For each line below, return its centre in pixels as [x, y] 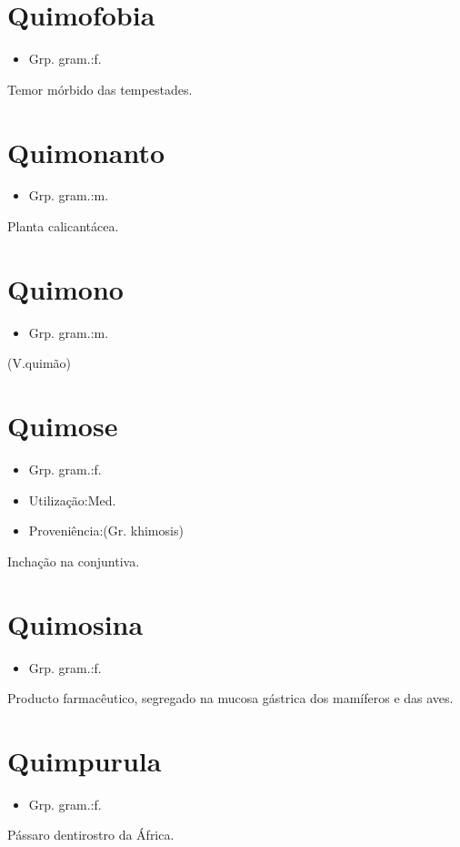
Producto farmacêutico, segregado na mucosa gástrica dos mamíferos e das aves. [230, 698]
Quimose [63, 426]
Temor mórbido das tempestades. [100, 89]
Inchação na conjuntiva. [74, 561]
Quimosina [75, 623]
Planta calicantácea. [63, 226]
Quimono [65, 288]
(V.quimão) [40, 363]
